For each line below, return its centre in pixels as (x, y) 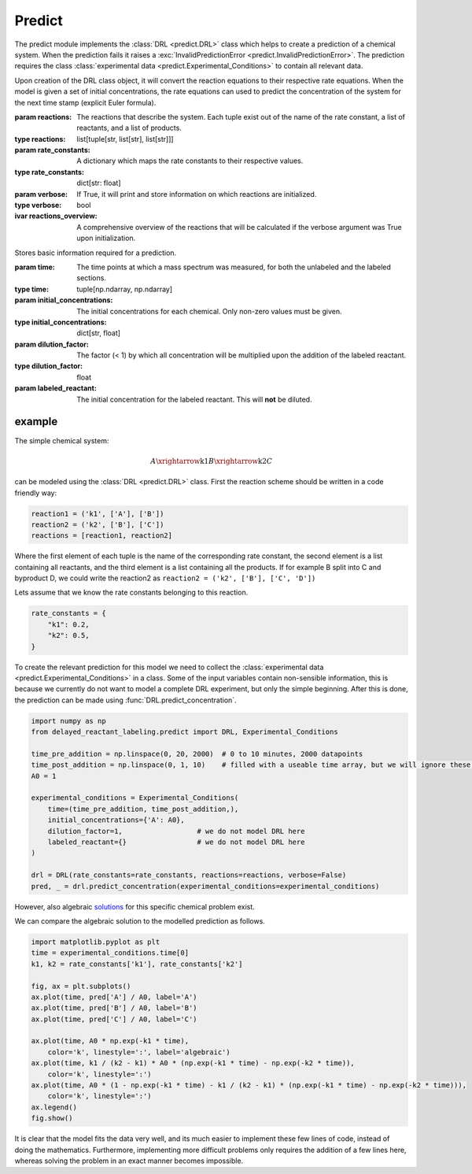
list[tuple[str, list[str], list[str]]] (125, 139)
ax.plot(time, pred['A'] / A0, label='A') (114, 997)
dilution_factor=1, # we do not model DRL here (176, 831)
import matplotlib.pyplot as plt (96, 942)
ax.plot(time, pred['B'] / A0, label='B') (114, 1008)
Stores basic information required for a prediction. (96, 253)
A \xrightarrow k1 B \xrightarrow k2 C (212, 461)
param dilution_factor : (52, 344)
